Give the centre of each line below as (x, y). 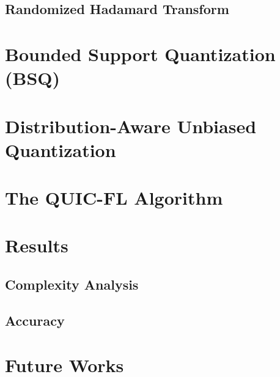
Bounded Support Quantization (140, 53)
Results (37, 245)
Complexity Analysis (72, 284)
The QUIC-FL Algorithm (114, 198)
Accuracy (35, 320)
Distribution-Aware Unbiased (131, 126)
